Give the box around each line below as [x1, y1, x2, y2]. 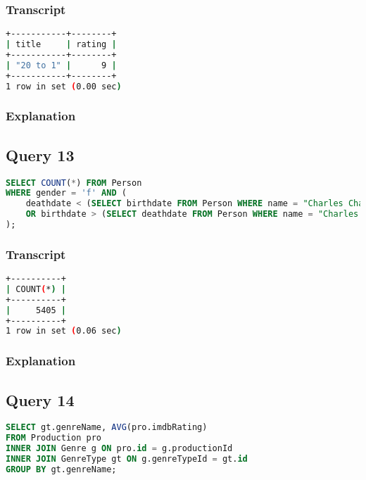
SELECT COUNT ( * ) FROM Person [6, 177, 142, 188]
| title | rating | [6, 39, 117, 50]
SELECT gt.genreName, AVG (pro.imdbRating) [6, 422, 208, 433]
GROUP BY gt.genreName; [6, 464, 117, 474]
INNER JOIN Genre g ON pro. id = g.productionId [6, 443, 233, 454]
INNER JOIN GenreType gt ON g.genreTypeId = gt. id [6, 454, 248, 465]
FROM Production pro [6, 433, 102, 443]
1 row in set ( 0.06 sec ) [6, 326, 122, 336]
